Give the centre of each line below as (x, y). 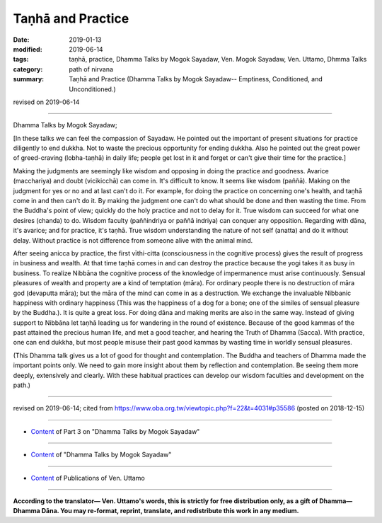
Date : (21, 40)
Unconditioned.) (92, 89)
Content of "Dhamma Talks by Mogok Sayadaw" (101, 455)
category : (28, 69)
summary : (29, 79)
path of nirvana (91, 69)
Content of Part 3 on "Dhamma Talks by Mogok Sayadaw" (115, 431)
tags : (21, 59)
